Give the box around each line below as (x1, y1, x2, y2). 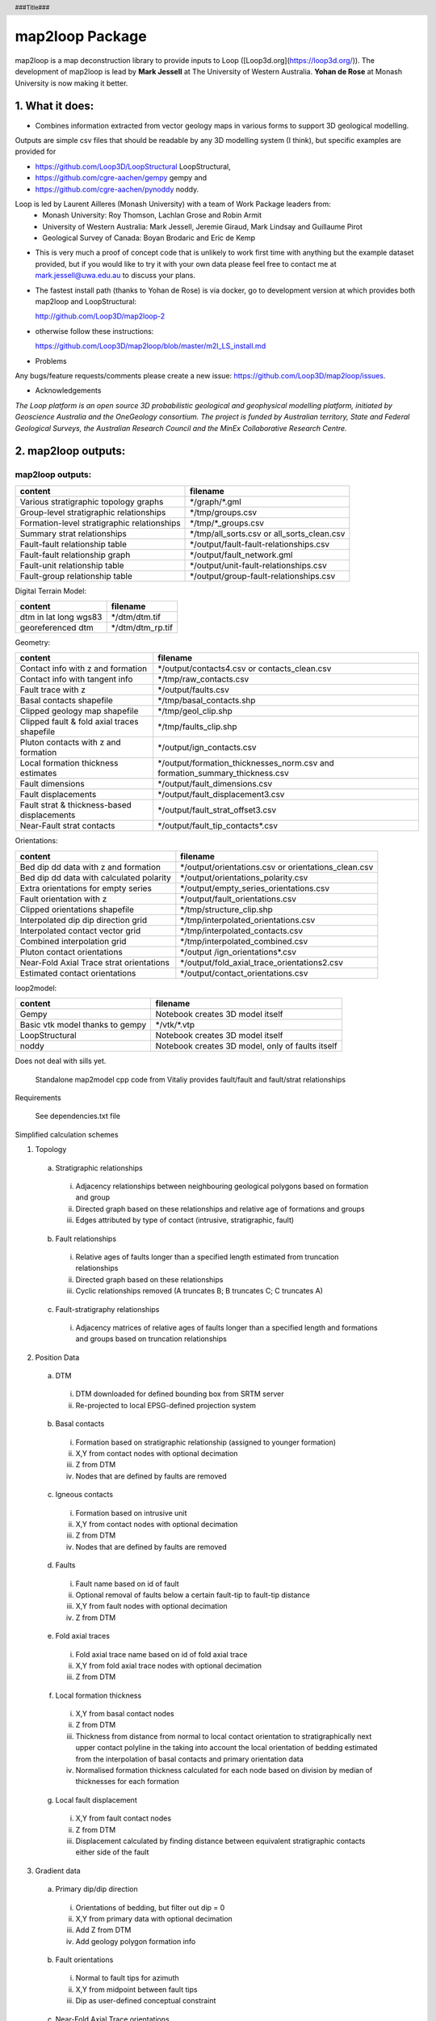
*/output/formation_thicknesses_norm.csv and (157, 757, 334, 769)
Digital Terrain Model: (15, 586, 86, 596)
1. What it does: (15, 99, 94, 113)
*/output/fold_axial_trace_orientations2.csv (180, 956, 343, 968)
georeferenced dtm (19, 622, 94, 634)
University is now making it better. (15, 78, 128, 88)
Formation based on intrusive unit (75, 1508, 187, 1517)
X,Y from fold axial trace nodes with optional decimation (75, 1660, 262, 1670)
